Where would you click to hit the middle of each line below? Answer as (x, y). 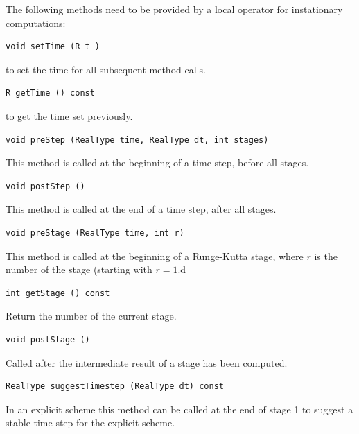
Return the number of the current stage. (91, 316)
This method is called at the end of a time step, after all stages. (141, 209)
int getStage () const (58, 293)
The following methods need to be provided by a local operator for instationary (174, 9)
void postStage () (48, 339)
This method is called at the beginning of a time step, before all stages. (157, 163)
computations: (36, 23)
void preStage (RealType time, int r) (95, 233)
